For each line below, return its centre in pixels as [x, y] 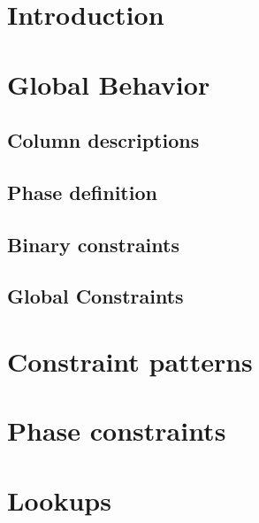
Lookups [59, 500]
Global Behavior [109, 84]
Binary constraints [93, 244]
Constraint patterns [130, 361]
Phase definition [82, 192]
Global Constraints [95, 296]
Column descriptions [103, 140]
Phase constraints [117, 431]
